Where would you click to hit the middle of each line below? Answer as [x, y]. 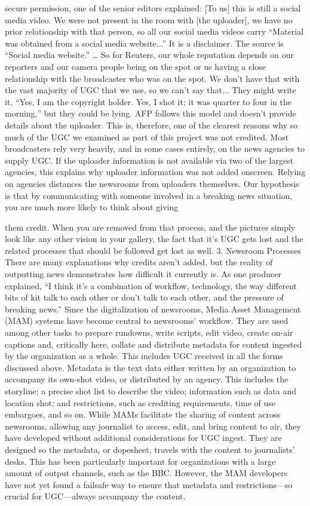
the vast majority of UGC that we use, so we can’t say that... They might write [151, 90]
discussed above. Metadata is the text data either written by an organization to [151, 367]
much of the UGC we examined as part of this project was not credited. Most [147, 137]
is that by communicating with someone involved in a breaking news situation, [149, 195]
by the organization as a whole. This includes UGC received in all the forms [144, 356]
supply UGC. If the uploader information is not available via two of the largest [149, 160]
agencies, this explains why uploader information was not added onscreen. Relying [155, 172]
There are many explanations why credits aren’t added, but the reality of [139, 262]
